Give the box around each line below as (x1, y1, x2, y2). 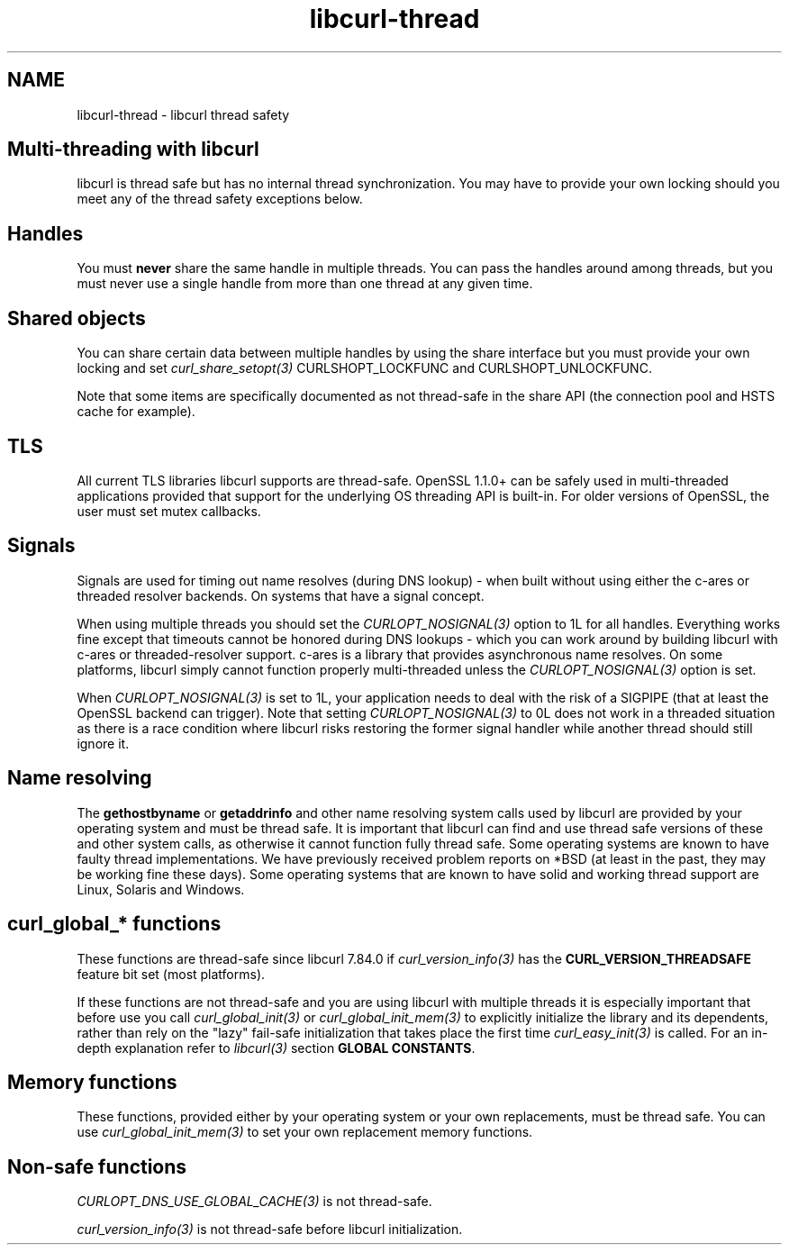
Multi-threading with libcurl (7, 138, 259, 161)
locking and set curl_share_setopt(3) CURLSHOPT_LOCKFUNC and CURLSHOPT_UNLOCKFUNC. (77, 360, 652, 377)
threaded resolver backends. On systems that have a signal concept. (77, 587, 485, 603)
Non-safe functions (7, 1155, 187, 1178)
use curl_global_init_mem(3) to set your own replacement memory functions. (77, 1124, 533, 1140)
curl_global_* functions (7, 912, 222, 936)
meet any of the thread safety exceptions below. (77, 191, 363, 207)
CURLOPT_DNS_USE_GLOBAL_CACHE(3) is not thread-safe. (77, 1193, 432, 1210)
